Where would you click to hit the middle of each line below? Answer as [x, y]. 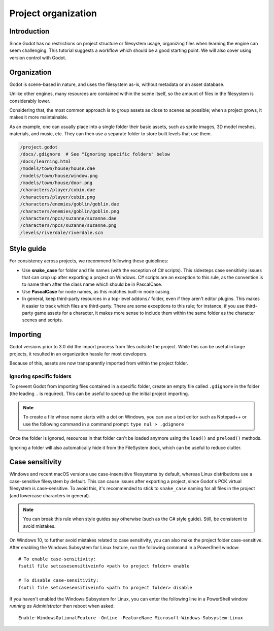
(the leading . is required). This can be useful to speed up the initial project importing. [99, 394]
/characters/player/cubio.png [58, 197]
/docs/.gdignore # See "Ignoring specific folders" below [95, 154]
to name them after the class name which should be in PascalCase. [92, 284]
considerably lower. [30, 101]
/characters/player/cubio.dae [58, 190]
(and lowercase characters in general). [50, 495]
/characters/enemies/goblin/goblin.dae [70, 204]
